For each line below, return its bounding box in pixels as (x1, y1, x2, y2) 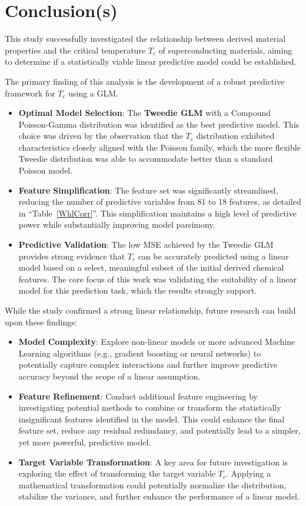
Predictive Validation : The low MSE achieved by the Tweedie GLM (18, 238, 274, 251)
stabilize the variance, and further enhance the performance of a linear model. (18, 490, 300, 502)
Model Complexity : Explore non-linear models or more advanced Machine (18, 335, 295, 348)
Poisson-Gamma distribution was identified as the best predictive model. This (18, 118, 300, 130)
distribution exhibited (196, 129, 275, 142)
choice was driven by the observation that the (18, 129, 183, 142)
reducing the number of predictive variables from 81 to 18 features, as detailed (18, 195, 301, 208)
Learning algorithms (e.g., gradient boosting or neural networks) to (18, 347, 261, 359)
